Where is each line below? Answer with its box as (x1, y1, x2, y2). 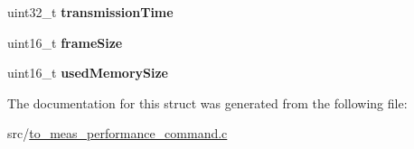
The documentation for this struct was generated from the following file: (7, 93, 408, 112)
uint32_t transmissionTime (7, 3, 174, 21)
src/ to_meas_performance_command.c (7, 124, 228, 143)
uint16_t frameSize (7, 33, 123, 51)
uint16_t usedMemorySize (7, 63, 168, 82)
